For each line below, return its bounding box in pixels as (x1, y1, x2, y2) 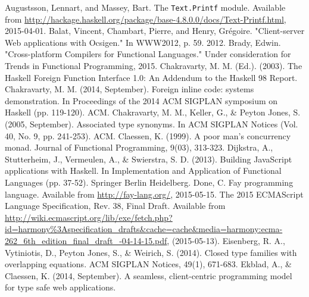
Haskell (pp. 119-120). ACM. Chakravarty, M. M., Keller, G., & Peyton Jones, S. (5, 106, 301, 118)
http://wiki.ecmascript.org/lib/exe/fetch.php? (5, 211, 173, 223)
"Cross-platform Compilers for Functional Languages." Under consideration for (5, 48, 291, 60)
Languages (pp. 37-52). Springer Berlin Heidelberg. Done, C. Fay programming (5, 176, 294, 188)
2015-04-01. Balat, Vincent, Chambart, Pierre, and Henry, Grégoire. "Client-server (5, 24, 305, 37)
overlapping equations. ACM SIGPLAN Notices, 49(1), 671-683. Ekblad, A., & (5, 258, 292, 270)
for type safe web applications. (5, 281, 116, 293)
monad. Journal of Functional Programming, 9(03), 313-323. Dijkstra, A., (5, 141, 273, 154)
